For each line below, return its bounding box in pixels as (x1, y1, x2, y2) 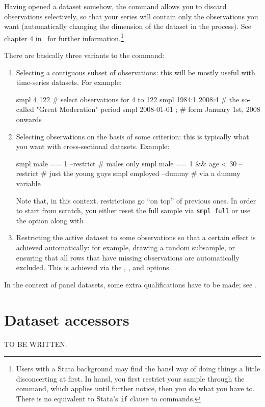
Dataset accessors (4, 309, 129, 330)
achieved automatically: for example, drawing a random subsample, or (16, 242, 235, 252)
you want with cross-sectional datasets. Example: (16, 141, 170, 152)
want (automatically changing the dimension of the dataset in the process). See (4, 21, 251, 32)
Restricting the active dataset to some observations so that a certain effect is (16, 232, 256, 243)
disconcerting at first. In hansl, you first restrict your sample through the (16, 373, 245, 384)
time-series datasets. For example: (16, 77, 122, 88)
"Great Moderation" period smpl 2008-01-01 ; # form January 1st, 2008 (36, 104, 260, 114)
